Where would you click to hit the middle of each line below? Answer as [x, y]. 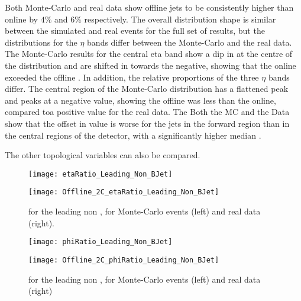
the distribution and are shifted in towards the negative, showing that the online [150, 65]
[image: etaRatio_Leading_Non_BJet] [101, 174]
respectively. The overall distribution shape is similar [180, 19]
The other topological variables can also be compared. [103, 155]
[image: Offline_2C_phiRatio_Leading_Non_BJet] [124, 260]
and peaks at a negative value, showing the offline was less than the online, [140, 100]
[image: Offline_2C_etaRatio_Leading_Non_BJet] [124, 192]
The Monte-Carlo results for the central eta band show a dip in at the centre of [149, 54]
